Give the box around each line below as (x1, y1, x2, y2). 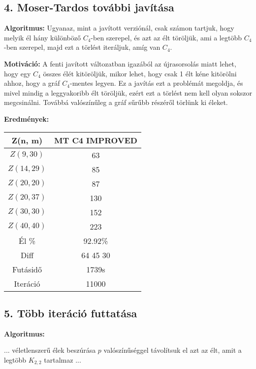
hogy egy (4, 68, 31, 78)
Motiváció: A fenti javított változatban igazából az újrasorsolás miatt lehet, (4, 58, 236, 68)
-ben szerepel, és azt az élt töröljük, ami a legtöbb (91, 32, 242, 42)
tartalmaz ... (44, 354, 81, 365)
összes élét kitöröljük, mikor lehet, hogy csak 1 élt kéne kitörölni (43, 68, 237, 78)
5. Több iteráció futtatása (4, 305, 137, 320)
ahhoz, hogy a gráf (4, 78, 60, 88)
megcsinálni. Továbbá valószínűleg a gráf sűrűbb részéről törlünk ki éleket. (4, 97, 228, 107)
